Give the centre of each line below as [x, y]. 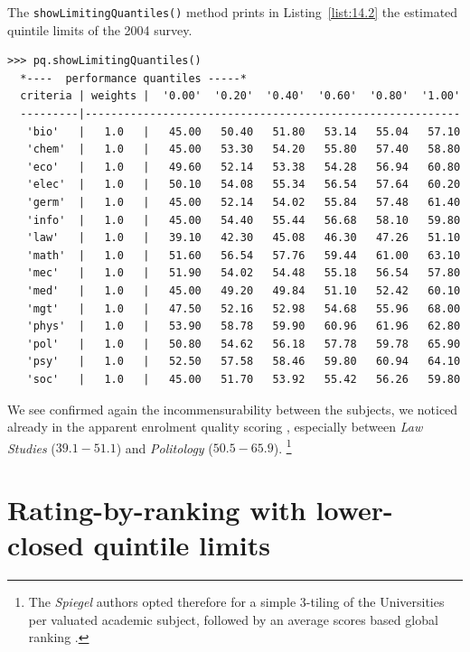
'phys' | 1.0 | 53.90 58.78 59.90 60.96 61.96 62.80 [244, 326]
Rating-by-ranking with [157, 510]
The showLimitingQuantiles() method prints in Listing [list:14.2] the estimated [233, 12]
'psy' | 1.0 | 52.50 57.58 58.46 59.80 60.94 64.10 [244, 362]
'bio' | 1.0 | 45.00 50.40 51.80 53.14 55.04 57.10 [244, 131]
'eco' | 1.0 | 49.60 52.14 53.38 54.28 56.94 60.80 [244, 167]
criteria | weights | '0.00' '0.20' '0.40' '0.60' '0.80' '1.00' [240, 96]
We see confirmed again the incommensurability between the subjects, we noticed [233, 409]
